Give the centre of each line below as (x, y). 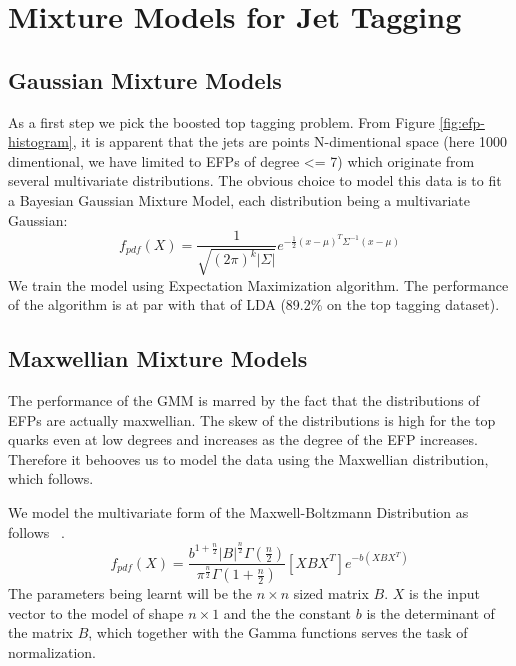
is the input (444, 593)
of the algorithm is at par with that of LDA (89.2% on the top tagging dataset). (254, 304)
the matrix (40, 632)
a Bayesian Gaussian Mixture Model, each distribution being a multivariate (239, 199)
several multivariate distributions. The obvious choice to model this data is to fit (255, 180)
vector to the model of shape (96, 612)
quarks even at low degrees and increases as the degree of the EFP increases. (243, 439)
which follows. (51, 478)
